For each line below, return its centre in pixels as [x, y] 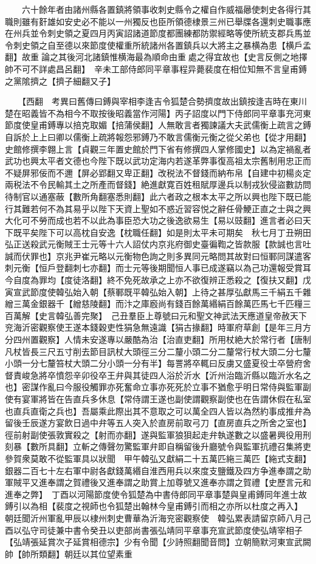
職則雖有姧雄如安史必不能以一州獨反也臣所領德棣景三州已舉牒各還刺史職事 [154, 21]
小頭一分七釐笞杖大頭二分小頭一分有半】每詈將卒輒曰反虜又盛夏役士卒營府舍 [158, 363]
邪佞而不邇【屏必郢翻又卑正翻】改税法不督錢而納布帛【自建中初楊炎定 [170, 172]
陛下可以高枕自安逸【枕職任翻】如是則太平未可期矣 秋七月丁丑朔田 [175, 232]
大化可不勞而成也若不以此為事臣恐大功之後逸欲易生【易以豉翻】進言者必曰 [154, 220]
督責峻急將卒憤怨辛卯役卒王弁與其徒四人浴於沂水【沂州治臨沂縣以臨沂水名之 [158, 375]
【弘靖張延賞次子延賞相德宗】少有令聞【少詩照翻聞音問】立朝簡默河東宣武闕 [158, 542]
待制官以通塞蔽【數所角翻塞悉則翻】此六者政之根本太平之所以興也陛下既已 [154, 196]
